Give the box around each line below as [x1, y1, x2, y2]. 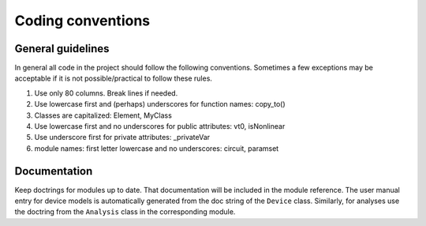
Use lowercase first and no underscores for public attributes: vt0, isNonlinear [34, 122, 286, 131]
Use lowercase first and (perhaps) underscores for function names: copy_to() [34, 100, 286, 109]
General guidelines [14, 42, 110, 55]
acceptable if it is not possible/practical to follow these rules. [14, 73, 213, 83]
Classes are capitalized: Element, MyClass [34, 111, 173, 120]
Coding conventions [14, 12, 150, 29]
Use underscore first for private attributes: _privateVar [34, 133, 211, 142]
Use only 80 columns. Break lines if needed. [34, 88, 178, 98]
